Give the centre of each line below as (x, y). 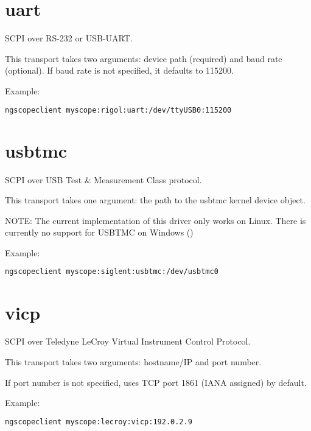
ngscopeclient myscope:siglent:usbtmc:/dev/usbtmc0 (112, 272)
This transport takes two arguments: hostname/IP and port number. (133, 362)
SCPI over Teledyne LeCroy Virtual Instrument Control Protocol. (128, 341)
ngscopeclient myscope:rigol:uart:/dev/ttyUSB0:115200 (118, 110)
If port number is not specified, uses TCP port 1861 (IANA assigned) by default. (156, 382)
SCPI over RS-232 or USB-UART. (69, 38)
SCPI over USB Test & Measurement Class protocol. (103, 179)
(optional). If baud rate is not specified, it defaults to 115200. (119, 70)
